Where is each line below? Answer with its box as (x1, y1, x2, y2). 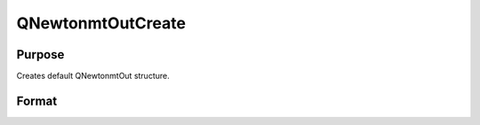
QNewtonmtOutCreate (16, 13, 187, 33)
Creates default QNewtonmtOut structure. (16, 71, 170, 82)
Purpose (16, 47, 65, 62)
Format (16, 93, 58, 108)
